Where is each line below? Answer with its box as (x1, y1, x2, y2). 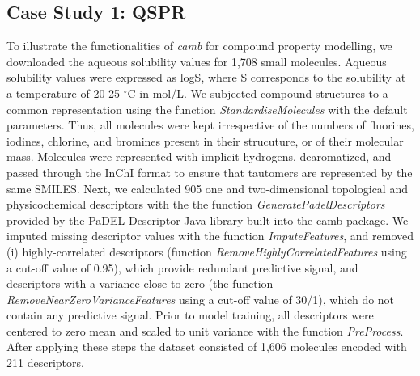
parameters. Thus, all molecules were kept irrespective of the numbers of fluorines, (6, 116, 414, 133)
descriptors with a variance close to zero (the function (6, 275, 274, 292)
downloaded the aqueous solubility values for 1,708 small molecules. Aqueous (6, 53, 387, 70)
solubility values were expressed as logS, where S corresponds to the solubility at (6, 69, 406, 86)
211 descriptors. (6, 354, 84, 371)
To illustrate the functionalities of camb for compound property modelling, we (6, 37, 392, 54)
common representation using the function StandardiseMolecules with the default (6, 100, 408, 117)
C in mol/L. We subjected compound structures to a (127, 84, 388, 101)
